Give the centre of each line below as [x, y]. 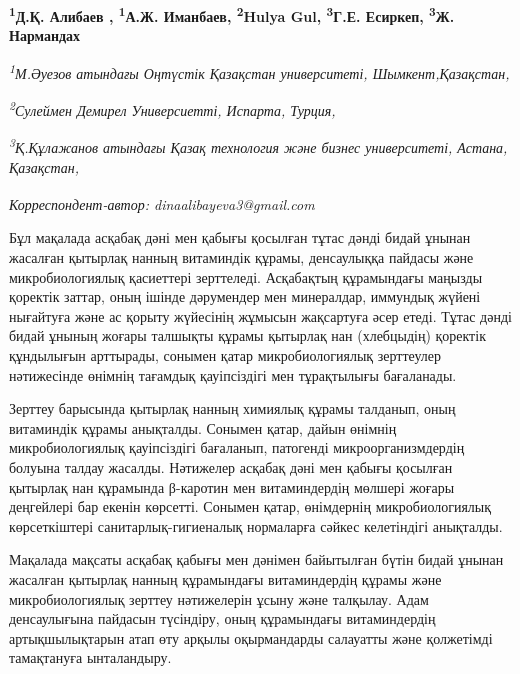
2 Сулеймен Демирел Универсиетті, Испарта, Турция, [172, 108]
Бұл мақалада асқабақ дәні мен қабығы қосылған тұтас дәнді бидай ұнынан [240, 237]
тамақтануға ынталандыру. [90, 657]
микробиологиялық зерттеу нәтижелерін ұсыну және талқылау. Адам [219, 598]
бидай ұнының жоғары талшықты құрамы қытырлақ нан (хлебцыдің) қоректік [247, 335]
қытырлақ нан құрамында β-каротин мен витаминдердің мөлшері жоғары [232, 486]
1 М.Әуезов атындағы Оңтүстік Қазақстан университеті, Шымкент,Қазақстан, [259, 71]
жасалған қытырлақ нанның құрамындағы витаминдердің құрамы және [225, 578]
